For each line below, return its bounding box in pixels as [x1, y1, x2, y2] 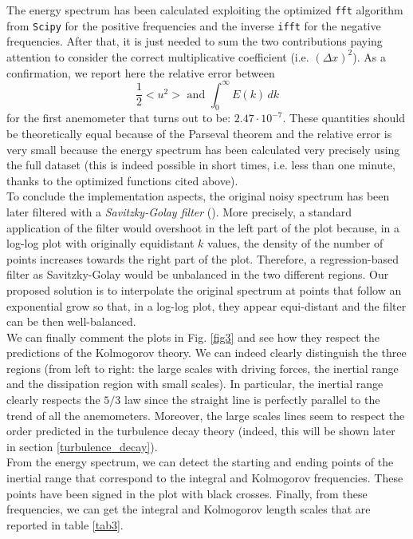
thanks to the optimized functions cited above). [6, 172, 238, 188]
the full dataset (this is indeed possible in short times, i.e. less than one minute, [6, 157, 395, 173]
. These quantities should [282, 109, 406, 126]
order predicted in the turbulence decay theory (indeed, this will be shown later [6, 422, 395, 439]
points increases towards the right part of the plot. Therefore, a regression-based [6, 250, 399, 267]
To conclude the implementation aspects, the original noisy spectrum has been [6, 188, 390, 204]
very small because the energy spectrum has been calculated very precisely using [6, 141, 400, 157]
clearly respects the [6, 391, 100, 408]
